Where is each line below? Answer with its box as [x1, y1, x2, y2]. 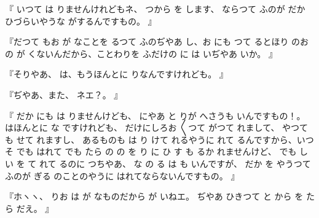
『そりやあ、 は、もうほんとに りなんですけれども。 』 [5, 68, 228, 80]
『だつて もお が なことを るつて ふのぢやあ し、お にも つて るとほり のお [5, 35, 309, 48]
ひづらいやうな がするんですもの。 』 [5, 14, 157, 27]
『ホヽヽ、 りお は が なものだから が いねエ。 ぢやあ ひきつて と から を [5, 190, 304, 203]
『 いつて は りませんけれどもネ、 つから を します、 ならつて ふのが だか [5, 2, 305, 15]
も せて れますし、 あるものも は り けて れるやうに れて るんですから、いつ [5, 133, 314, 146]
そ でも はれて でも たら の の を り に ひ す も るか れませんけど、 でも [5, 145, 297, 158]
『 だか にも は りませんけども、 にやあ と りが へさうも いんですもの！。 [5, 109, 305, 122]
